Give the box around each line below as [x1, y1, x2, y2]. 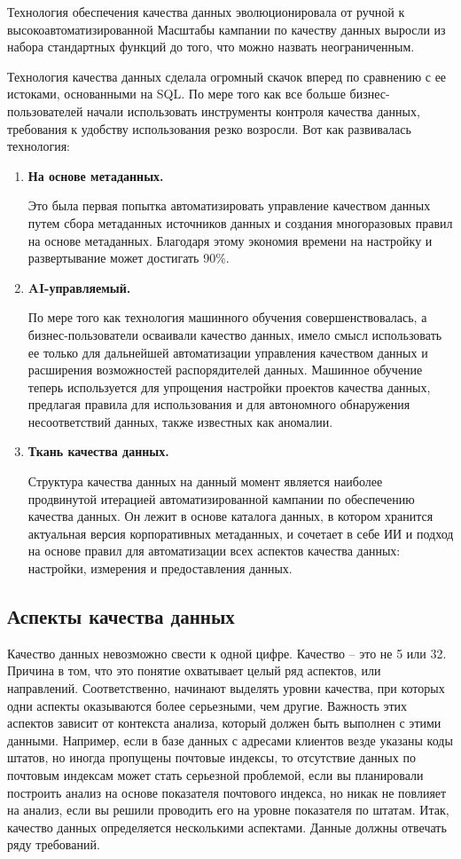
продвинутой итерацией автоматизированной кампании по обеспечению [27, 489, 415, 508]
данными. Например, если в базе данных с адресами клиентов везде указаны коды [7, 730, 453, 749]
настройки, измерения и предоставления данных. [27, 559, 293, 578]
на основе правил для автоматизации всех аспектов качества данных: [27, 541, 401, 560]
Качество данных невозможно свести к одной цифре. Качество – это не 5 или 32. [7, 643, 447, 662]
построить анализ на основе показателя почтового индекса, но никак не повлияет [7, 783, 447, 801]
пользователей [7, 101, 83, 120]
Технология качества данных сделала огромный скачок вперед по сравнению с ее [7, 67, 447, 85]
